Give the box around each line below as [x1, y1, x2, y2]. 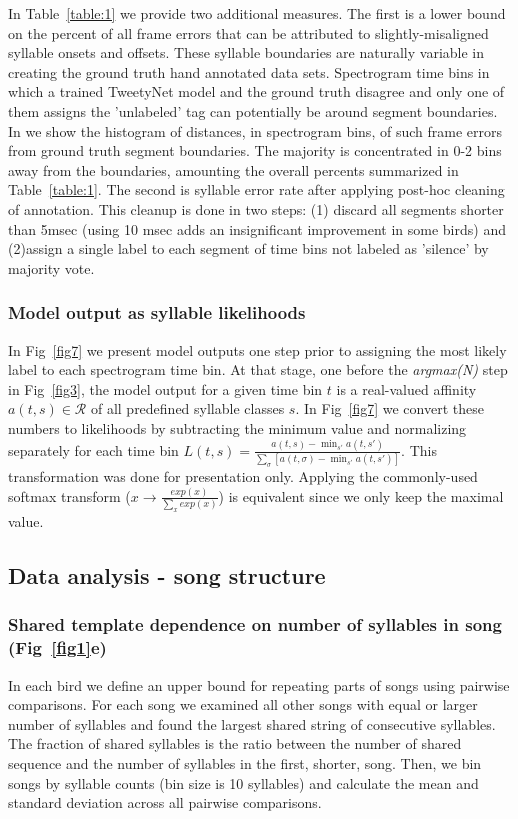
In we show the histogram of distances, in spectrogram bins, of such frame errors [8, 120, 502, 141]
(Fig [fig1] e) [8, 635, 107, 660]
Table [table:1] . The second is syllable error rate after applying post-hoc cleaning [8, 179, 505, 200]
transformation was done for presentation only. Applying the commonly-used [8, 466, 478, 487]
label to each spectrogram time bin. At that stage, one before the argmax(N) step [8, 359, 508, 380]
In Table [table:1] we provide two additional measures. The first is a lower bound [8, 3, 506, 23]
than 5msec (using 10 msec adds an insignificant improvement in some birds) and [8, 218, 506, 239]
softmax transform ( [8, 485, 131, 506]
